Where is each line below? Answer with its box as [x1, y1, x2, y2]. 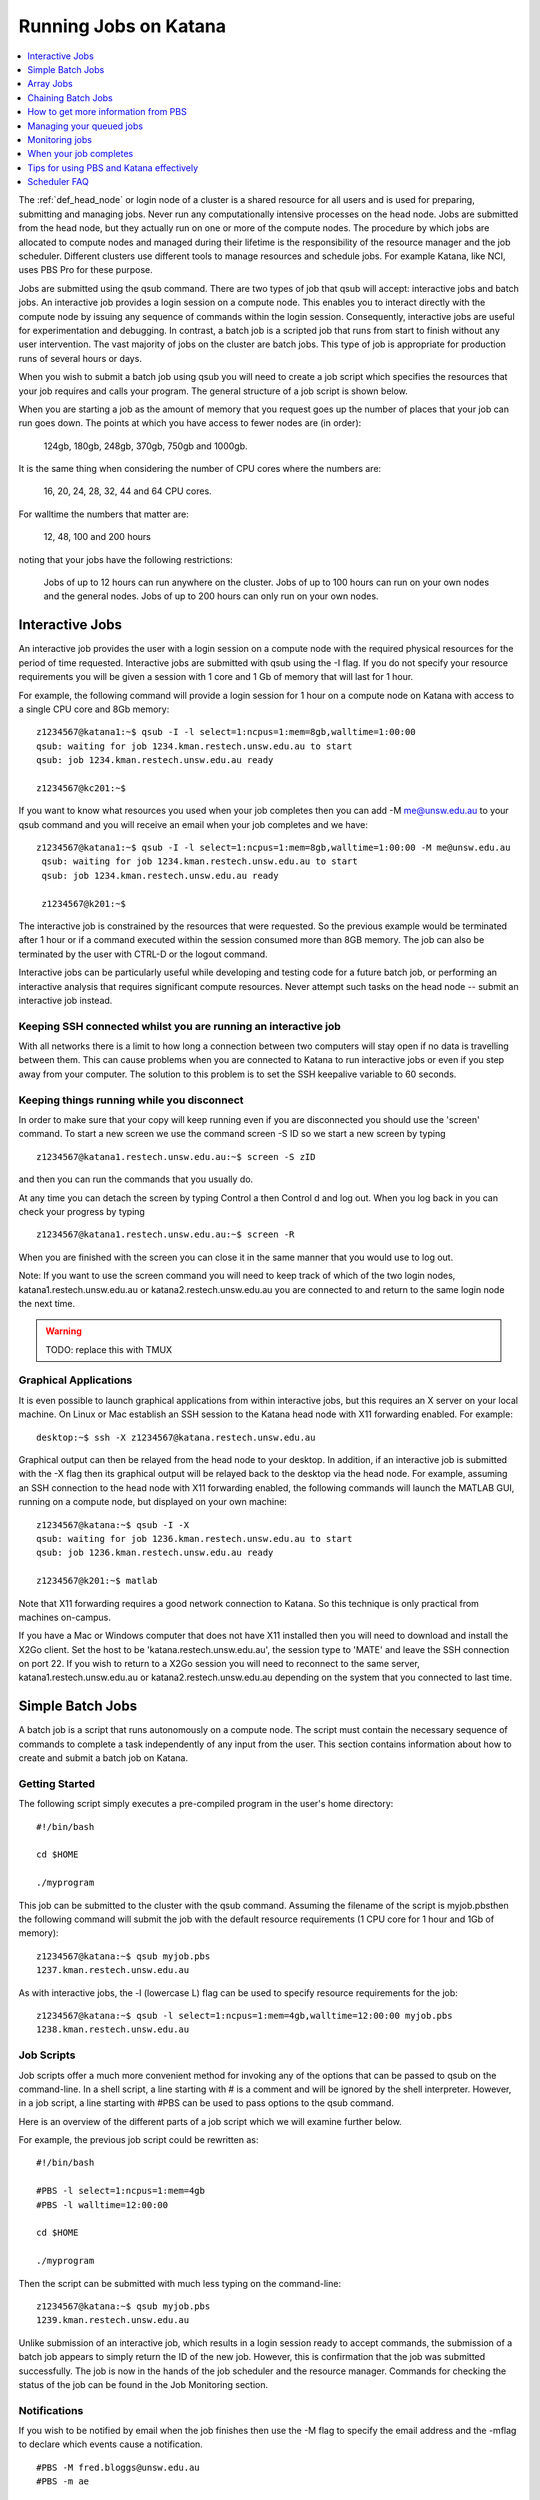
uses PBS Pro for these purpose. [18, 264, 154, 276]
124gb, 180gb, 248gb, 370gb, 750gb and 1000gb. [43, 440, 249, 452]
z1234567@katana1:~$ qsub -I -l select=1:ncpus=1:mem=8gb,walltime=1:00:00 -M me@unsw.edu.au [36, 842, 511, 854]
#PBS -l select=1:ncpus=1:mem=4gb [36, 2185, 205, 2197]
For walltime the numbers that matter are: [18, 508, 189, 520]
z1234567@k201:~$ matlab [36, 1575, 158, 1587]
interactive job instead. [18, 994, 113, 1006]
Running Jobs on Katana [18, 15, 227, 37]
